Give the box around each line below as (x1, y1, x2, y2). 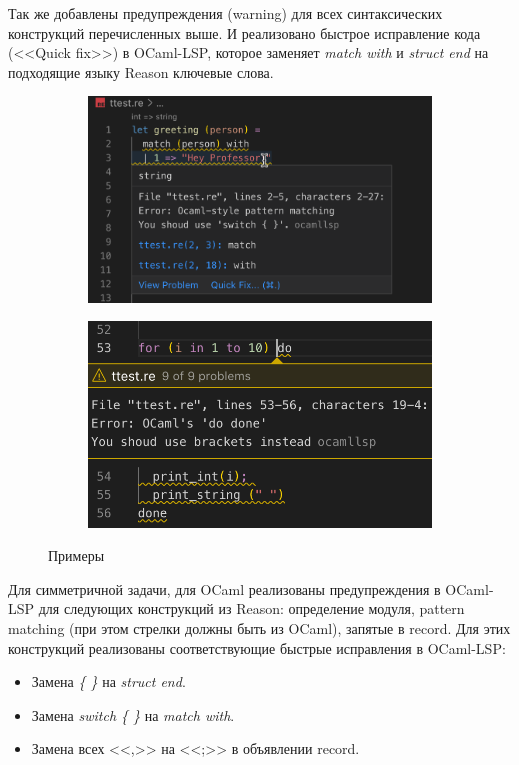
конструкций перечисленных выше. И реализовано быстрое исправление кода (8, 22, 481, 43)
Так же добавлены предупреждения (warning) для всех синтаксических (8, 3, 443, 23)
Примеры (48, 545, 105, 566)
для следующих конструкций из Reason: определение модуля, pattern (38, 598, 465, 619)
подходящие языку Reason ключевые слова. (8, 61, 274, 82)
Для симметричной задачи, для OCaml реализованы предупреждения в (8, 578, 441, 599)
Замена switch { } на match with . (31, 704, 235, 725)
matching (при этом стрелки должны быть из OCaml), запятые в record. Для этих (8, 617, 511, 638)
